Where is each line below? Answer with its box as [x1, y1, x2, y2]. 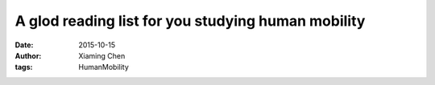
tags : [14, 63, 33, 72]
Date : [14, 40, 34, 50]
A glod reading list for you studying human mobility [14, 12, 366, 30]
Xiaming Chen [78, 51, 126, 60]
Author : [14, 51, 42, 60]
